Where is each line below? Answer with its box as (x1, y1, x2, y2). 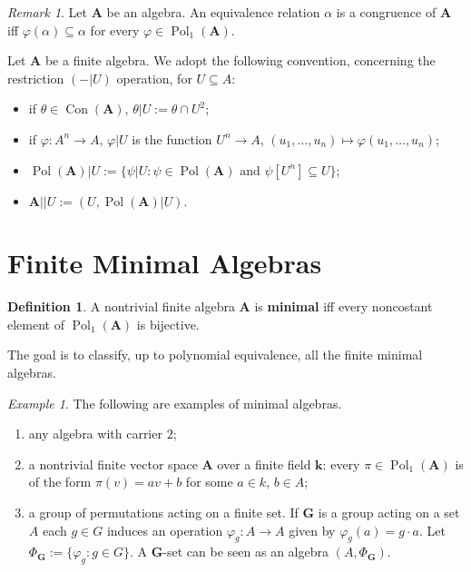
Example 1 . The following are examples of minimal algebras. (7, 393, 342, 412)
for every (90, 20, 140, 39)
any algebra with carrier (28, 424, 162, 443)
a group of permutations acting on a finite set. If (28, 503, 299, 522)
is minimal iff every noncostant (254, 297, 433, 316)
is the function (132, 129, 212, 148)
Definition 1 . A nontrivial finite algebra (7, 297, 235, 316)
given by (289, 520, 336, 539)
